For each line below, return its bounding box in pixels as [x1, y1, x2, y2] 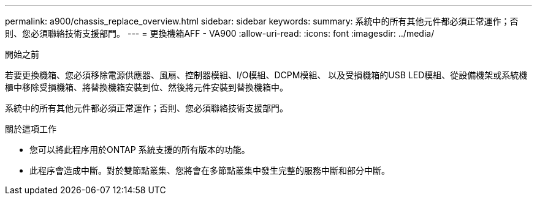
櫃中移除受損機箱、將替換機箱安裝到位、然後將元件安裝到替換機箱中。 [5, 82, 288, 92]
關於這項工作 [5, 124, 56, 134]
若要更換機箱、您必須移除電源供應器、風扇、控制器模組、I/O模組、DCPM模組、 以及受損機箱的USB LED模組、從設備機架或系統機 [5, 70, 528, 80]
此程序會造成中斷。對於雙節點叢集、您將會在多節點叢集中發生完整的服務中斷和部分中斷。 [29, 165, 390, 176]
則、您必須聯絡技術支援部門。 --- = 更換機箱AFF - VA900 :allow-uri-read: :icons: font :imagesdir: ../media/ [5, 28, 435, 39]
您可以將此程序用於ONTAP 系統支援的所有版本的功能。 [29, 144, 250, 155]
